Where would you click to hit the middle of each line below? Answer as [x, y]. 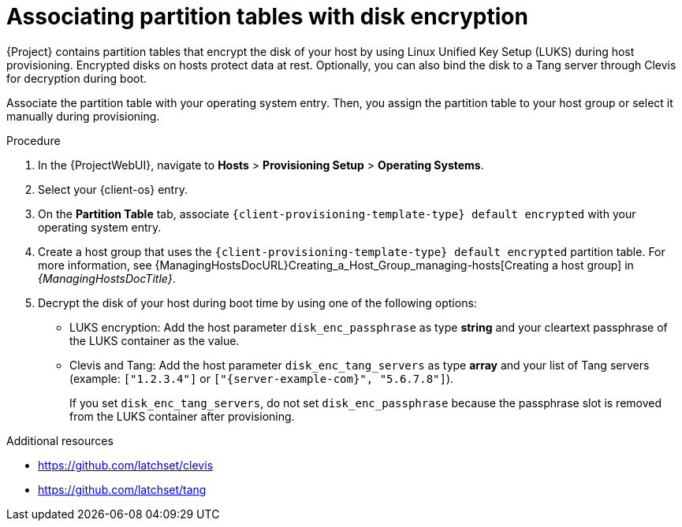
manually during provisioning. [83, 116]
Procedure [34, 140]
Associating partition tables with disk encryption [267, 17]
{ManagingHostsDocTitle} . [107, 278]
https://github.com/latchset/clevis [126, 465]
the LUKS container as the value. [155, 340]
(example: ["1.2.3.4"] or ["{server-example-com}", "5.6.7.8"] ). [262, 378]
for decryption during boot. [77, 78]
